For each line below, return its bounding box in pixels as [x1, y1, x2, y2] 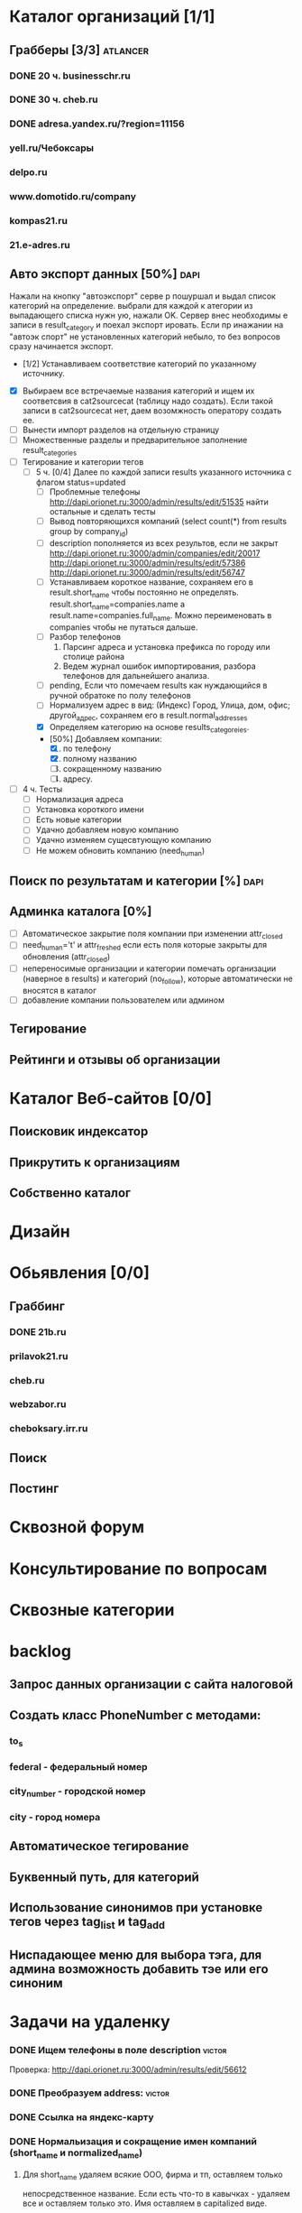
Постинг [9, 1481, 59, 1496]
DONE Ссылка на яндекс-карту [9, 2110, 155, 2123]
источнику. [22, 367, 66, 378]
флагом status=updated [35, 477, 126, 487]
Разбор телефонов [49, 632, 122, 643]
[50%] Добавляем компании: [49, 733, 162, 744]
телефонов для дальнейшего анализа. [62, 671, 210, 681]
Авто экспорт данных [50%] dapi [9, 266, 200, 282]
